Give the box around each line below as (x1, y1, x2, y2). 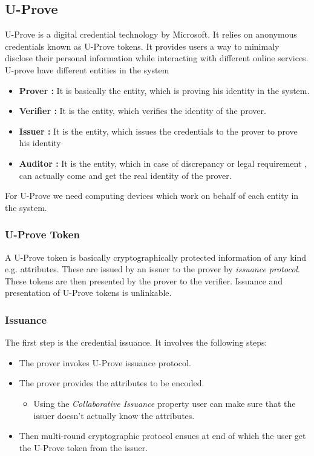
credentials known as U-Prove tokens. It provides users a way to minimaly (5, 39, 280, 52)
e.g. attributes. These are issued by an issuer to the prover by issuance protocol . (5, 263, 300, 275)
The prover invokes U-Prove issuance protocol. (19, 356, 191, 369)
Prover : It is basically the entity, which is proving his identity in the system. (19, 84, 310, 96)
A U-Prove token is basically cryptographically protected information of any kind (5, 250, 306, 263)
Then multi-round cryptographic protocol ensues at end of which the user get (19, 429, 306, 442)
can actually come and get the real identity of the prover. (19, 169, 232, 181)
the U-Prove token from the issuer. (19, 441, 148, 454)
